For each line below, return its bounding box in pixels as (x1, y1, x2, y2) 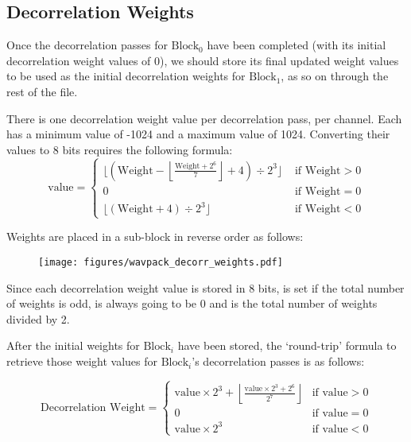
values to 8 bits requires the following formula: (6, 141, 233, 157)
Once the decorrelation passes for (6, 37, 168, 53)
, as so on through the (281, 68, 389, 84)
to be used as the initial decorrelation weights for (6, 68, 246, 84)
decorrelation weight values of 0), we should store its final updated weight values (6, 52, 399, 68)
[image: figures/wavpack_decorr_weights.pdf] (38, 257, 283, 269)
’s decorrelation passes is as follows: (192, 353, 365, 370)
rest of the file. (6, 83, 78, 99)
